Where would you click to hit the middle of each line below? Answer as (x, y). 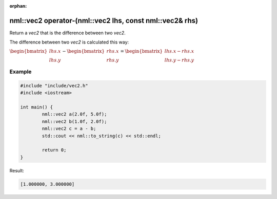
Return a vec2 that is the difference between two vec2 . (67, 33)
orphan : (18, 6)
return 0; (54, 150)
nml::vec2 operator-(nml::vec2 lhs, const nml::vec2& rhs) (104, 20)
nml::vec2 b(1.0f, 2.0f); (74, 121)
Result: (17, 170)
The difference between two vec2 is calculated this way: (69, 42)
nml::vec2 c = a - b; (69, 129)
